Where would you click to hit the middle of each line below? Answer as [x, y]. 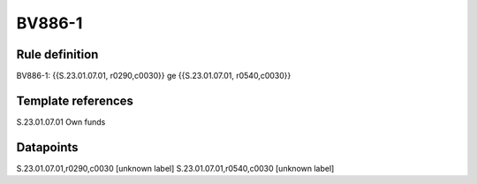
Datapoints [47, 147]
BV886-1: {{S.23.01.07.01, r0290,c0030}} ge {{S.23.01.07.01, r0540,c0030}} [154, 76]
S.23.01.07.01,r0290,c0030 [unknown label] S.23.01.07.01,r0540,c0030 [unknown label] [175, 168]
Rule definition [57, 54]
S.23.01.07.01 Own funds [61, 122]
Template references [75, 100]
